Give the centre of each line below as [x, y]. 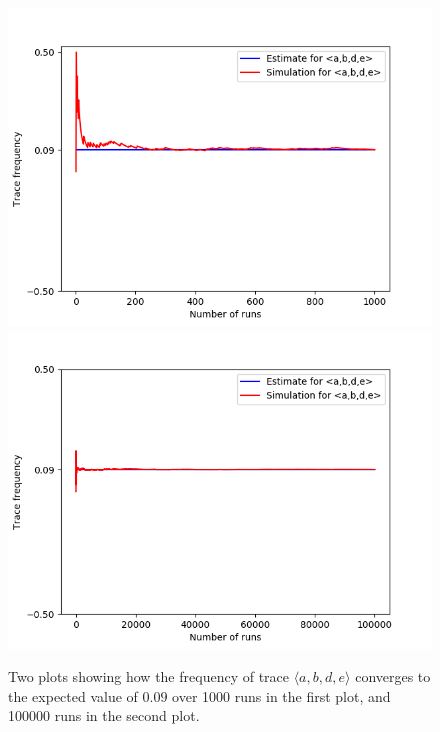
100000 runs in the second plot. [104, 715]
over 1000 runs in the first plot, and [281, 695]
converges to [393, 676]
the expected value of [73, 695]
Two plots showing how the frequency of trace [148, 676]
